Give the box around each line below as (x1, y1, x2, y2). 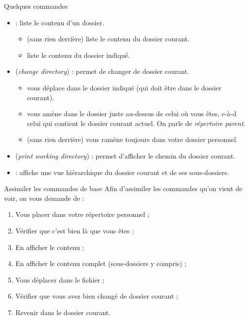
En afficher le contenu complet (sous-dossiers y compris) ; (15, 258, 187, 268)
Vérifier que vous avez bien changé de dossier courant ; (15, 291, 178, 301)
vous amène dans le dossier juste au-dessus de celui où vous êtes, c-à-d (27, 108, 237, 119)
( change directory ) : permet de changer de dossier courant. (15, 66, 189, 76)
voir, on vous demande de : (4, 193, 85, 203)
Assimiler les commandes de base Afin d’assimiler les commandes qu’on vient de (4, 183, 243, 194)
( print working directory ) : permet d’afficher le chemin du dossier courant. (15, 150, 235, 160)
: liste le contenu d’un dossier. (15, 17, 105, 27)
